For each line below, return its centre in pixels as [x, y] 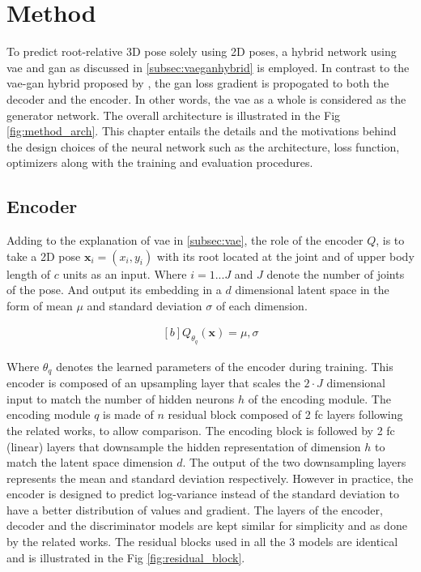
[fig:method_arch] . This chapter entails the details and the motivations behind [202, 131]
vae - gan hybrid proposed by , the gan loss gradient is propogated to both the [198, 83]
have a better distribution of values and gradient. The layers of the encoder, [195, 509]
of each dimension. [262, 305]
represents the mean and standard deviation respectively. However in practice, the [210, 478]
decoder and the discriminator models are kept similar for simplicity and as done [207, 525]
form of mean [40, 305]
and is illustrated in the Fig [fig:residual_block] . [126, 557]
